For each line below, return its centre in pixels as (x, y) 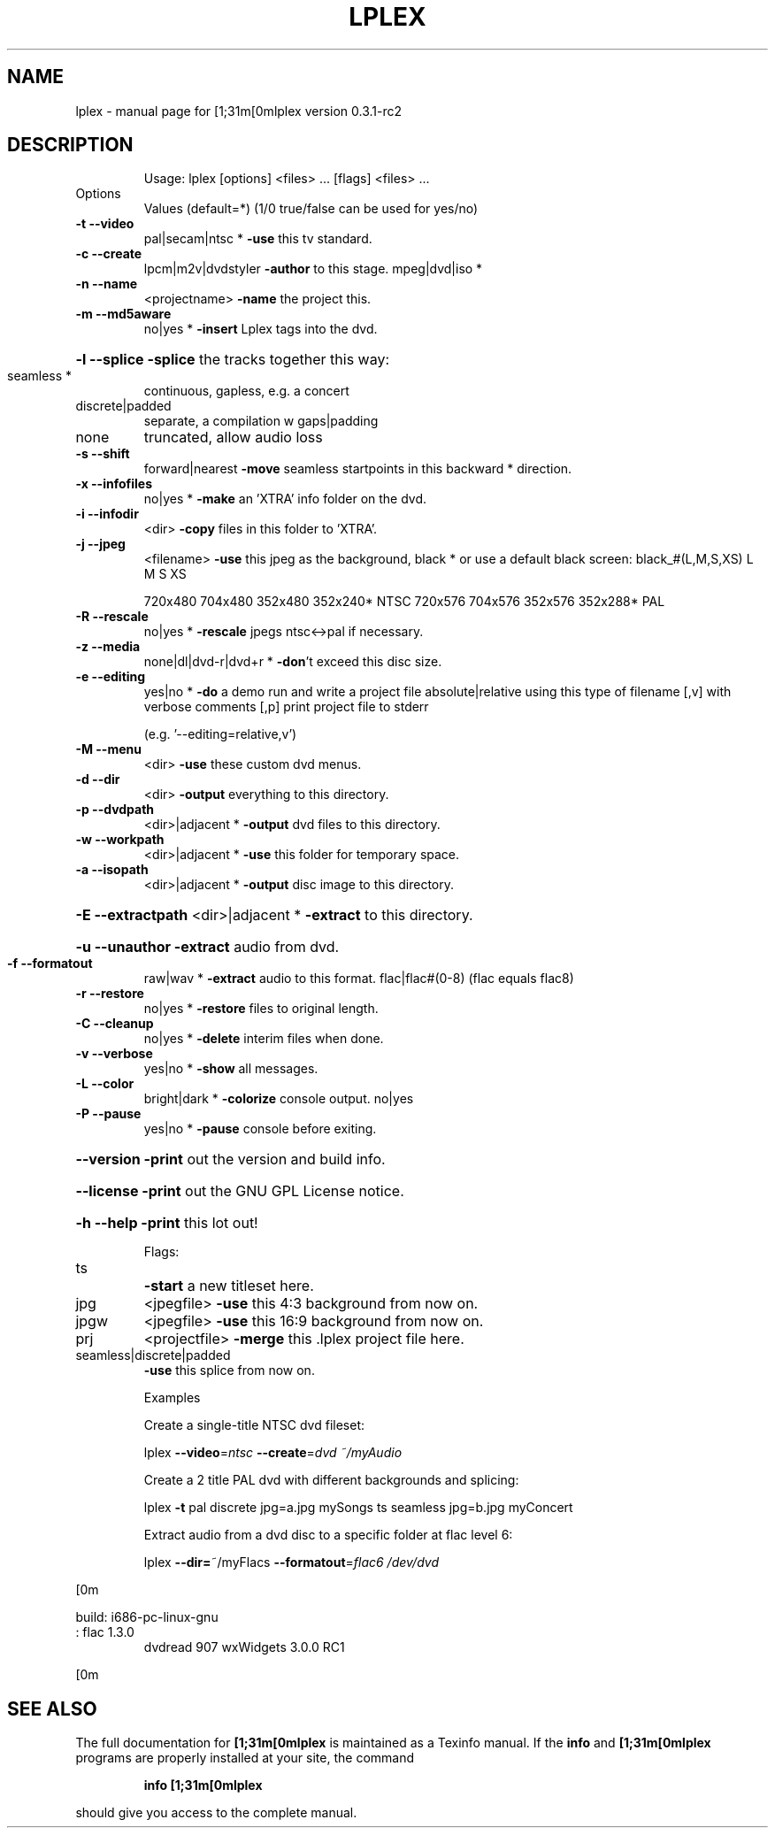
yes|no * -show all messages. (231, 1069)
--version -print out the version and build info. (230, 1159)
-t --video (105, 224)
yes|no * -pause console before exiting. (260, 1129)
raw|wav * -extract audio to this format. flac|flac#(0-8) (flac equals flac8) (359, 979)
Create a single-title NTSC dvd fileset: (254, 1425)
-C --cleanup (115, 1024)
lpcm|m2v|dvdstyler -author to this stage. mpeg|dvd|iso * (313, 269)
